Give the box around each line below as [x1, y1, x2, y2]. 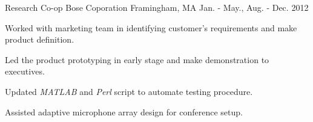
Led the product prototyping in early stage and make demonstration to [5, 53, 269, 66]
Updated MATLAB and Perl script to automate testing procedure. [5, 85, 253, 97]
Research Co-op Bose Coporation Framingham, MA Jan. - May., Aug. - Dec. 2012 [5, 1, 309, 13]
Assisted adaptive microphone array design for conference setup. [5, 105, 243, 118]
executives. [5, 65, 45, 78]
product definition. [5, 33, 74, 46]
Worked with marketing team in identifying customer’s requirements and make [5, 21, 297, 34]
